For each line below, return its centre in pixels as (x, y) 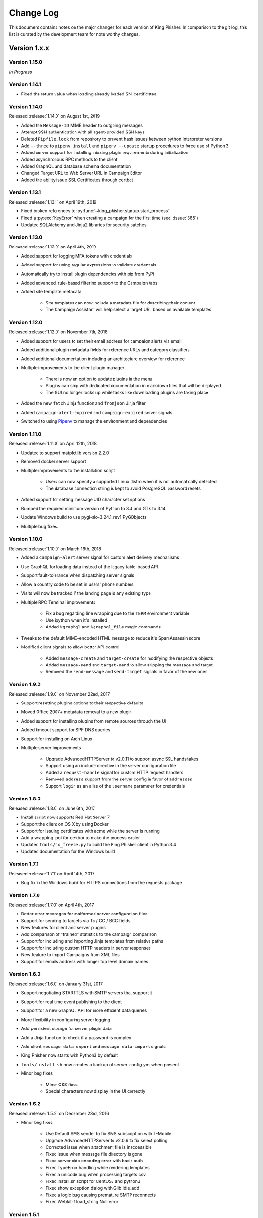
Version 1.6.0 (25, 974)
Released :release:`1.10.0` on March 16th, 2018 (55, 549)
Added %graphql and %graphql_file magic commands (103, 627)
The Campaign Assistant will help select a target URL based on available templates (129, 310)
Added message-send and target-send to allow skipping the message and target (129, 665)
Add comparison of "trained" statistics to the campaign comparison (89, 934)
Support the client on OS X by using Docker (65, 824)
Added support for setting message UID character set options (83, 499)
